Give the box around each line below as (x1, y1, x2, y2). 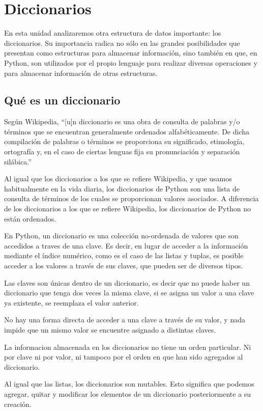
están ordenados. (4, 213, 56, 224)
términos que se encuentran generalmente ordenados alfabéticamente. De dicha (4, 126, 249, 136)
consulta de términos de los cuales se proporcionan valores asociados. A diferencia (4, 193, 259, 204)
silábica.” (4, 156, 32, 167)
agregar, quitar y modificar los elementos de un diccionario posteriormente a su (4, 388, 251, 399)
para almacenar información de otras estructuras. (4, 67, 158, 78)
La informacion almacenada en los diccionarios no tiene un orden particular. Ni (4, 341, 251, 352)
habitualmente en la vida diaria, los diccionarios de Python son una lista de (4, 183, 240, 194)
